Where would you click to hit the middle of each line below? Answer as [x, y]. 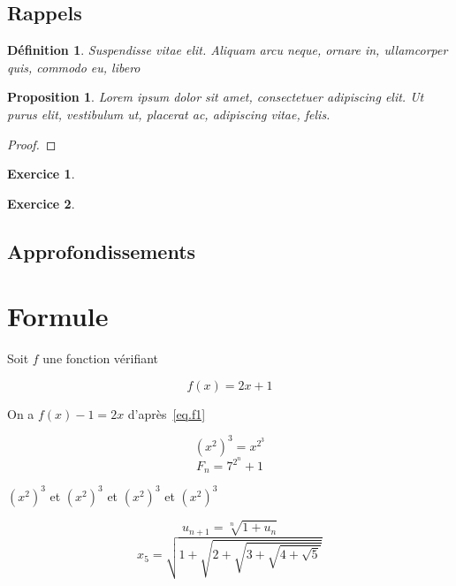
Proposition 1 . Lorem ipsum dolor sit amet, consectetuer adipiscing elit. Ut [216, 97]
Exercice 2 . [41, 203]
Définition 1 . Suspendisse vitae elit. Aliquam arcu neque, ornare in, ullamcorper [228, 50]
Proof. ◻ [32, 144]
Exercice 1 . [41, 174]
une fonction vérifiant [101, 358]
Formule [58, 316]
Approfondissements [102, 251]
